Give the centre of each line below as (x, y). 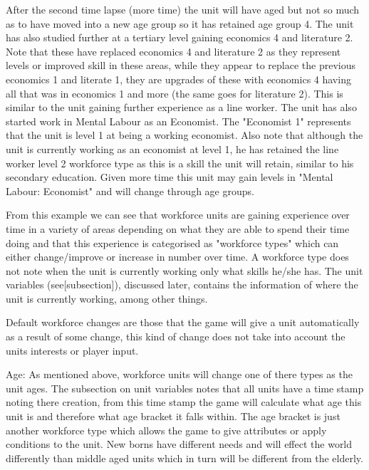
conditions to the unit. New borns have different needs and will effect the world (179, 444)
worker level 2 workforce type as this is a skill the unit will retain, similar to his (180, 163)
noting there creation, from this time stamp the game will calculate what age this (184, 402)
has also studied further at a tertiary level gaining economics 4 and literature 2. (180, 37)
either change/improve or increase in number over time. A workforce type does (177, 257)
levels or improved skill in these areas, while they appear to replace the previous (181, 65)
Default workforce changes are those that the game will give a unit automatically (183, 322)
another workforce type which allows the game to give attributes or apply (166, 430)
